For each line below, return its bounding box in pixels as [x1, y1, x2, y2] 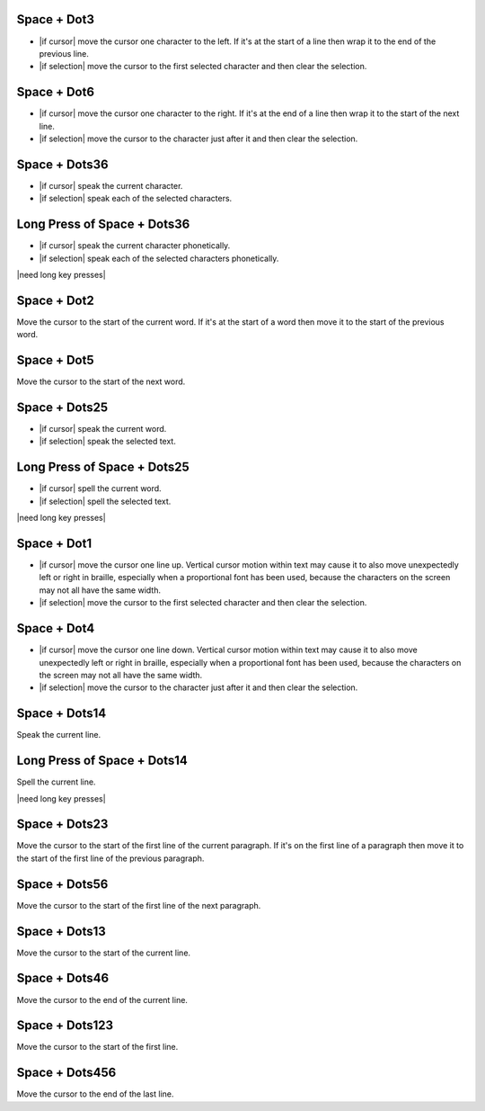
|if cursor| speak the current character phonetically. [39, 240, 231, 251]
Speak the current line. [16, 730, 101, 740]
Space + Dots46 [16, 971, 110, 986]
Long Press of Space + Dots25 [16, 460, 190, 475]
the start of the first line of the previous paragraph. [16, 853, 205, 864]
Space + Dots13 [16, 923, 107, 939]
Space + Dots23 [16, 817, 109, 832]
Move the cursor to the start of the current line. [16, 947, 191, 958]
